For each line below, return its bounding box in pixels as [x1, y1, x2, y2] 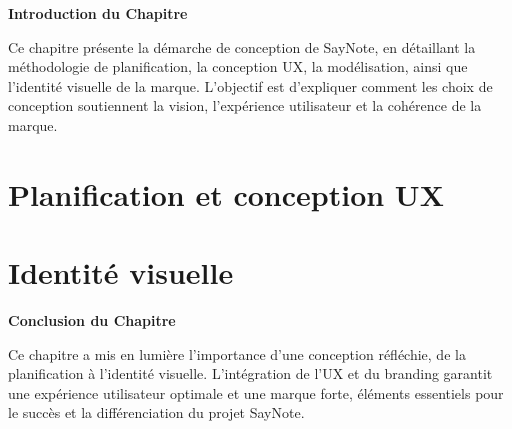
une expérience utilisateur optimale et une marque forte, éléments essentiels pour [8, 382, 504, 403]
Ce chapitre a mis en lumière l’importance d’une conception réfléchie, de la [8, 343, 466, 364]
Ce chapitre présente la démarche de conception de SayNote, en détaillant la [8, 36, 476, 57]
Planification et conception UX [8, 173, 444, 214]
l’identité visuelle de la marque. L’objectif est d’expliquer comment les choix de [8, 75, 493, 96]
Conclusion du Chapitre [8, 310, 176, 331]
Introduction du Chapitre [8, 3, 188, 23]
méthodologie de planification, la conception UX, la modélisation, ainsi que [8, 56, 468, 77]
